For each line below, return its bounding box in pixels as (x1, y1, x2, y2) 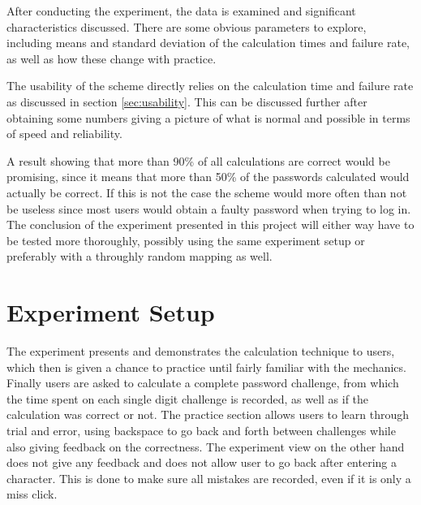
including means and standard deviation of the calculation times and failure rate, (6, 34, 410, 51)
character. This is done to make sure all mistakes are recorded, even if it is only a (6, 469, 411, 486)
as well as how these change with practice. (6, 50, 217, 67)
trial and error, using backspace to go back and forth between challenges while (6, 422, 396, 438)
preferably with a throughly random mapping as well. (6, 248, 273, 265)
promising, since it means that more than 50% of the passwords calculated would (6, 168, 410, 185)
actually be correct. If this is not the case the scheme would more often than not (6, 183, 407, 201)
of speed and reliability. (6, 125, 122, 142)
